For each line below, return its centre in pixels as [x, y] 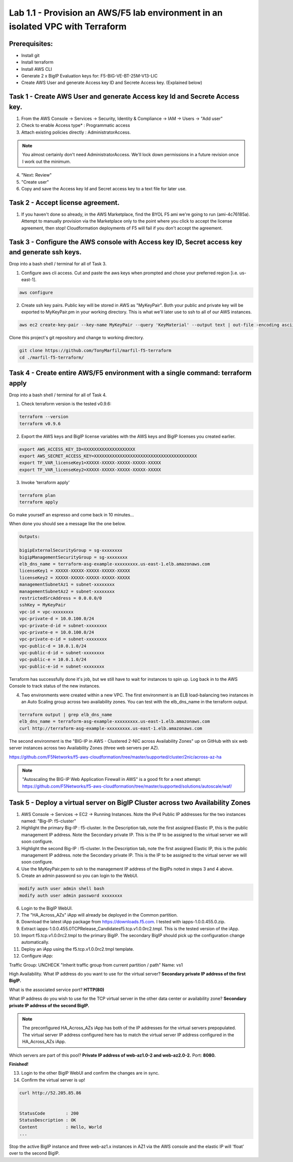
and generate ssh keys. [45, 252]
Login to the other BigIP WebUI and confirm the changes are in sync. [90, 1073]
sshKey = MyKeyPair [42, 605]
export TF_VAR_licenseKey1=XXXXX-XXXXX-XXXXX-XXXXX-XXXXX [90, 463]
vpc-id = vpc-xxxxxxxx [46, 612]
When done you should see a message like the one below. [68, 524]
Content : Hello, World [61, 1127]
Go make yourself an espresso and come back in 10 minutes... [72, 515]
